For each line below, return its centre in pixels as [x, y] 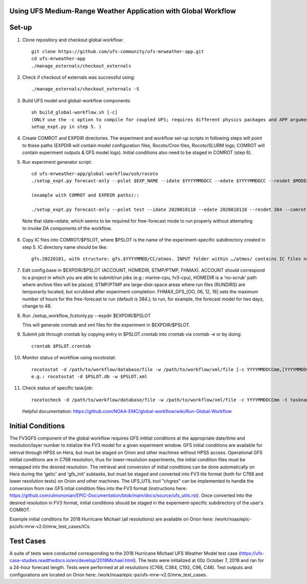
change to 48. [37, 306]
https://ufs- [252, 553]
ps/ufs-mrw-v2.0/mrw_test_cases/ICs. [50, 526]
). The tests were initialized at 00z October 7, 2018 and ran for [199, 560]
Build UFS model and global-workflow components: [77, 100]
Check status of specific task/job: [58, 388]
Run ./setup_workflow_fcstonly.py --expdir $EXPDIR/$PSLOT [86, 315]
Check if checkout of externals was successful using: [79, 77]
